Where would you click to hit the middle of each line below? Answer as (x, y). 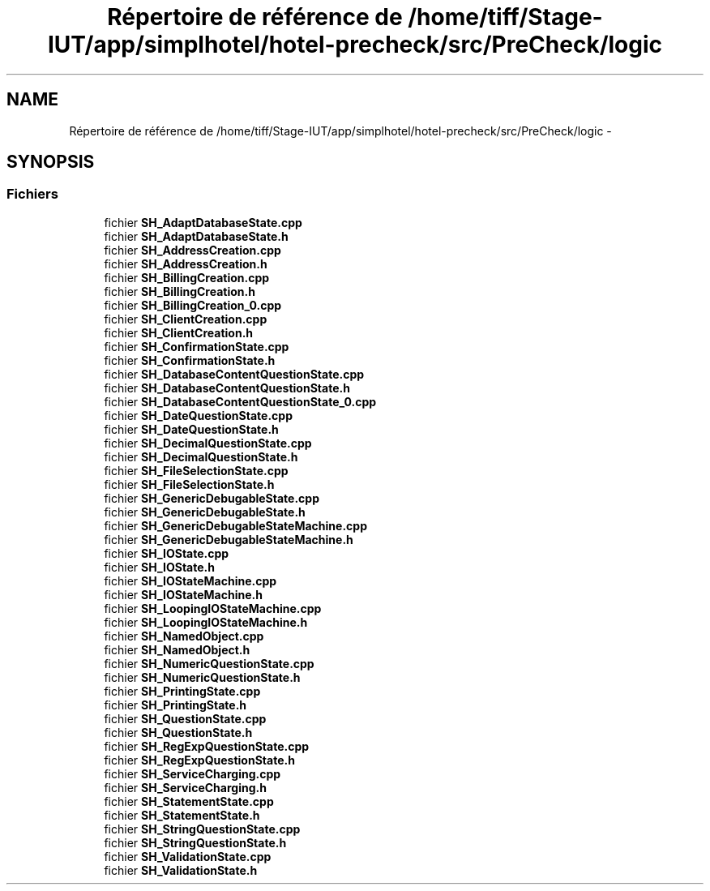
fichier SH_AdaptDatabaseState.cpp (203, 222)
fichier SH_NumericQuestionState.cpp (209, 663)
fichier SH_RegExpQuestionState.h (199, 760)
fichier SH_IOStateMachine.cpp (190, 580)
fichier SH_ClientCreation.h (179, 332)
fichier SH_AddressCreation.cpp (192, 250)
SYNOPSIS (51, 162)
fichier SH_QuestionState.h (178, 732)
